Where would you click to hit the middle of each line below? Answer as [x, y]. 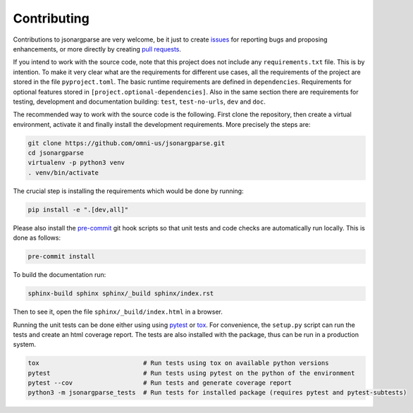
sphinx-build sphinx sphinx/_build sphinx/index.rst [121, 294]
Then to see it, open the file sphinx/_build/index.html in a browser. [118, 312]
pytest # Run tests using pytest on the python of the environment [191, 373]
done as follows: [37, 238]
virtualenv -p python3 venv [76, 163]
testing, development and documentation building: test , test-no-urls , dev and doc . [139, 101]
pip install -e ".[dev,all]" [78, 209]
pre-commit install [61, 257]
